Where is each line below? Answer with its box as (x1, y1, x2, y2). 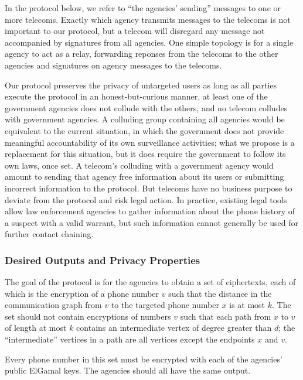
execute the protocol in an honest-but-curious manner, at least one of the (5, 90, 268, 102)
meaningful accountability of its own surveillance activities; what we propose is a (5, 136, 295, 148)
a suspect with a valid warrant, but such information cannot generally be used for (5, 216, 299, 228)
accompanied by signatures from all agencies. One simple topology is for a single (5, 36, 294, 48)
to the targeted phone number (111, 299, 219, 311)
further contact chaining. (5, 228, 94, 240)
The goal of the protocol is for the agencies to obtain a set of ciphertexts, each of (5, 276, 296, 288)
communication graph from (5, 299, 102, 311)
